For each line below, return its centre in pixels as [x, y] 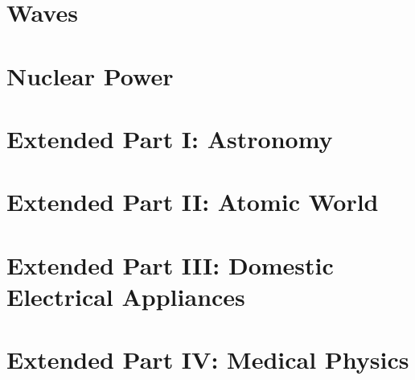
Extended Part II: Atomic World [193, 202]
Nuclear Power [90, 75]
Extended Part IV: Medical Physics [208, 359]
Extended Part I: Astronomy [170, 138]
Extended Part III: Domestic [170, 264]
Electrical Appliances [126, 296]
